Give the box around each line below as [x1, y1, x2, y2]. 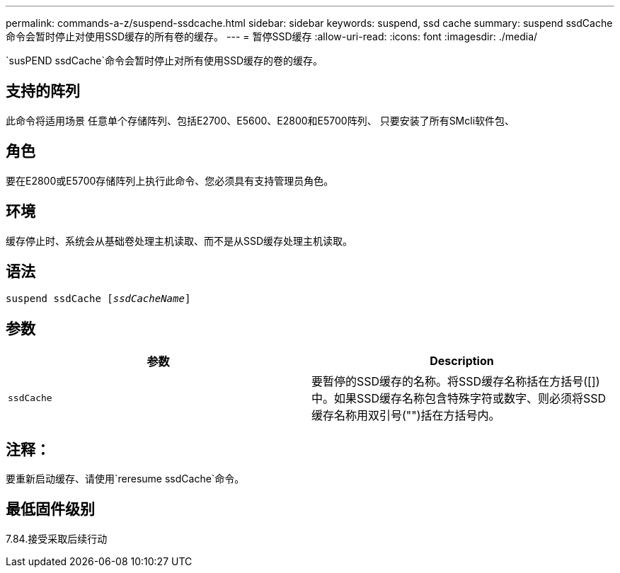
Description [430, 354, 494, 369]
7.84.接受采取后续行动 [6, 532, 108, 545]
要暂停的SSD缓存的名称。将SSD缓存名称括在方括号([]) [311, 374, 600, 389]
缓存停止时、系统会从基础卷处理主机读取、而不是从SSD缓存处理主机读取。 [6, 234, 353, 247]
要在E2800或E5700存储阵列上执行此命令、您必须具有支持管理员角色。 [6, 174, 334, 187]
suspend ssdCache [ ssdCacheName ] [6, 293, 191, 305]
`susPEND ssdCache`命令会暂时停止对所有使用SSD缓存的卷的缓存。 [6, 54, 323, 66]
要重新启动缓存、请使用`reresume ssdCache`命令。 [6, 473, 245, 485]
